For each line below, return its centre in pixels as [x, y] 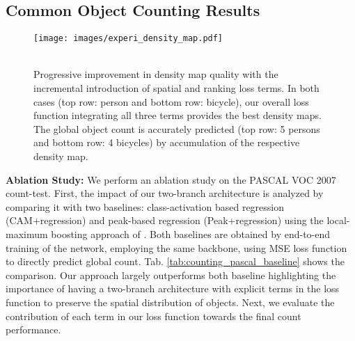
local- [338, 220]
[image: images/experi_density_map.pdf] [128, 39]
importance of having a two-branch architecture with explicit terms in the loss [173, 288]
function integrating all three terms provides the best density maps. [177, 115]
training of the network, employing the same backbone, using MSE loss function [176, 247]
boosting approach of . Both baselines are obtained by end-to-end [191, 233]
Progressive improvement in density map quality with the [156, 74]
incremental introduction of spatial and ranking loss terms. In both [176, 88]
